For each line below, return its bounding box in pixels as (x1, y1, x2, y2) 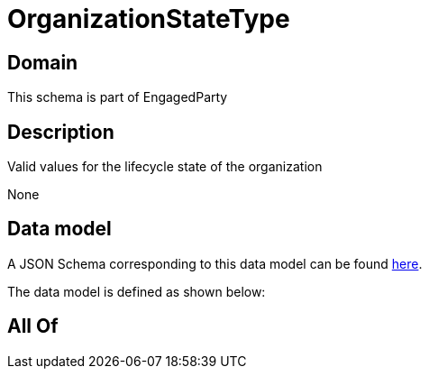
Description (7, 120, 114, 143)
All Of (7, 315, 59, 338)
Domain (7, 50, 78, 74)
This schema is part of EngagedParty (7, 89, 228, 105)
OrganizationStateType (7, 4, 290, 34)
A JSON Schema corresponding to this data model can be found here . (7, 255, 423, 271)
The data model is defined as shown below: (7, 283, 266, 299)
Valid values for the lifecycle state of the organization (7, 159, 323, 175)
